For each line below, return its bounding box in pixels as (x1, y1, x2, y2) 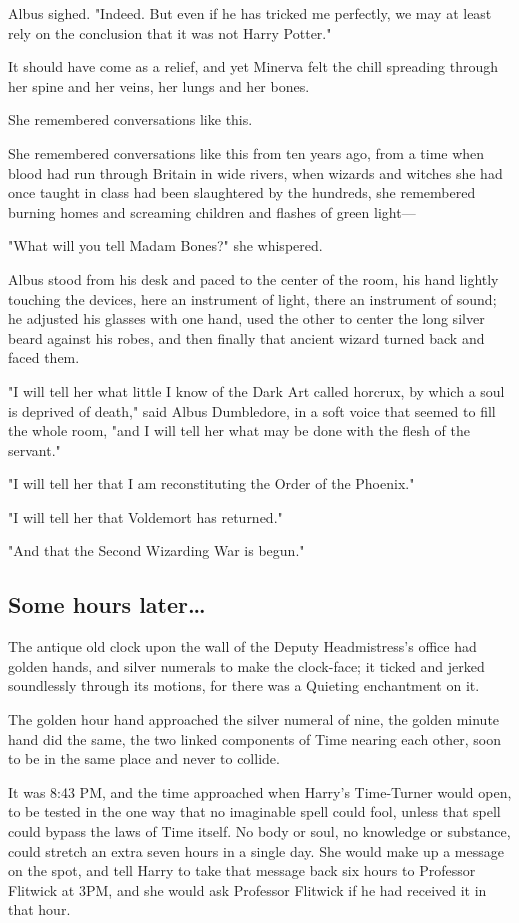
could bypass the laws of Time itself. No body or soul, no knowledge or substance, (8, 821, 511, 842)
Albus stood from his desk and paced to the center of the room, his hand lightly (8, 268, 499, 289)
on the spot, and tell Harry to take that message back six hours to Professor (8, 860, 476, 881)
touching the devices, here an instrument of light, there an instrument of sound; (8, 288, 497, 309)
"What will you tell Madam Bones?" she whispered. (8, 235, 323, 256)
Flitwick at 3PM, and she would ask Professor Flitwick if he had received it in (8, 879, 487, 900)
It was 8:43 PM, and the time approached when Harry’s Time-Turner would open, (8, 781, 512, 802)
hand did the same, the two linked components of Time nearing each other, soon (8, 728, 502, 749)
